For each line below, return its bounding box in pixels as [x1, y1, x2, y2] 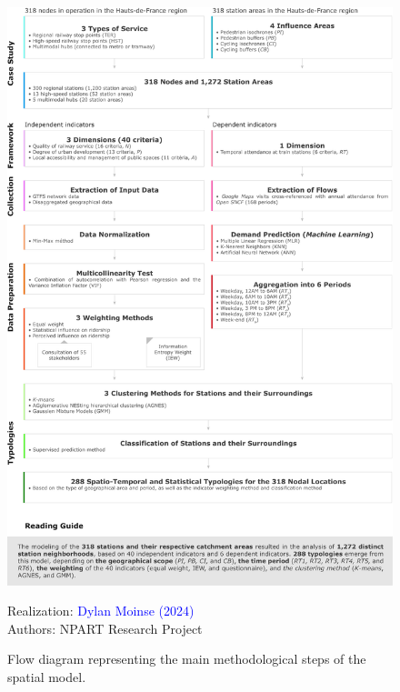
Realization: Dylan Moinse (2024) [7, 601, 195, 620]
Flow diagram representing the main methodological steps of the [7, 649, 366, 668]
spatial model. [7, 667, 86, 687]
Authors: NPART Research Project [7, 618, 203, 637]
